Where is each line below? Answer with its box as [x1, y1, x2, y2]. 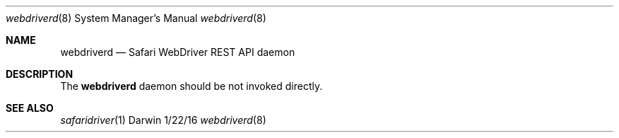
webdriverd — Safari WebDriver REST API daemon [60, 46, 295, 58]
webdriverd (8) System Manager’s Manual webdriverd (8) [6, 12, 266, 24]
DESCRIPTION [6, 68, 73, 80]
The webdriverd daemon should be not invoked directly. [60, 80, 323, 92]
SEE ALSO [6, 102, 54, 114]
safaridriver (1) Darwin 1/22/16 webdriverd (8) [60, 114, 266, 126]
